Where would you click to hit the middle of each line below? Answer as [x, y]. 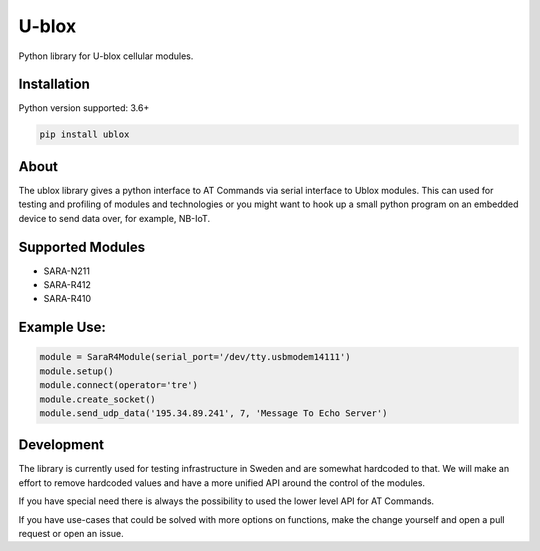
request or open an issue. [71, 534]
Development [61, 445]
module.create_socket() [98, 399]
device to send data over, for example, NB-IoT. [114, 218]
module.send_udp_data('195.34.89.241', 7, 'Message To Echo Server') [213, 413]
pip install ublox [84, 134]
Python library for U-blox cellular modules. [106, 56]
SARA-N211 [66, 271]
